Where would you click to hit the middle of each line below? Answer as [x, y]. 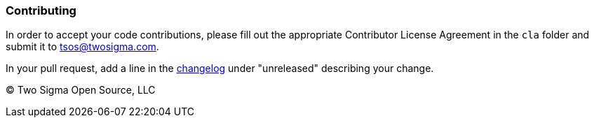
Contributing [41, 10]
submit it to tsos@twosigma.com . [82, 47]
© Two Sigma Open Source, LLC [81, 90]
